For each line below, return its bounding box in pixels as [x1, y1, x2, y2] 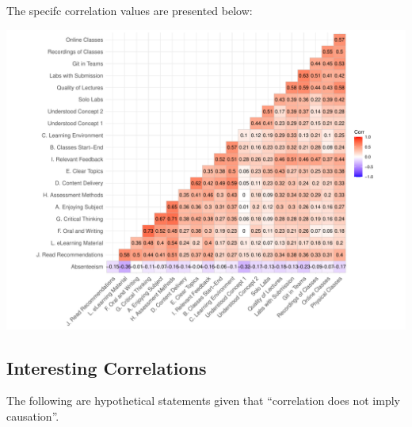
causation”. [6, 407, 59, 424]
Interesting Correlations [6, 355, 207, 379]
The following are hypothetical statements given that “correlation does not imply [6, 392, 400, 409]
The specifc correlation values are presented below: [6, 2, 253, 18]
